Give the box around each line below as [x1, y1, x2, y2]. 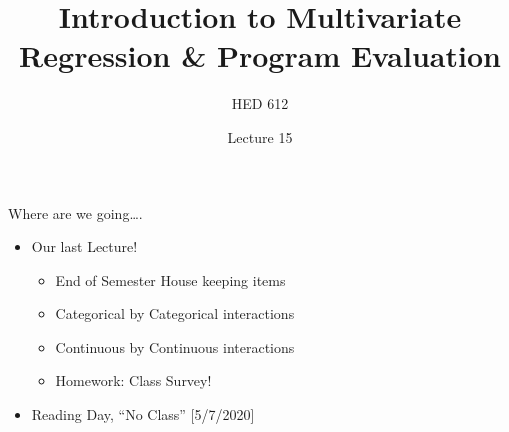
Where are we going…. [8, 202, 143, 223]
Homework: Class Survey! [55, 370, 212, 391]
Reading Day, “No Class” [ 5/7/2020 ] [31, 404, 255, 425]
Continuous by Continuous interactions [55, 336, 295, 357]
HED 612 [231, 93, 289, 114]
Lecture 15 [227, 126, 293, 147]
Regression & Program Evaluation [19, 35, 501, 76]
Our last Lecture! [31, 236, 138, 257]
